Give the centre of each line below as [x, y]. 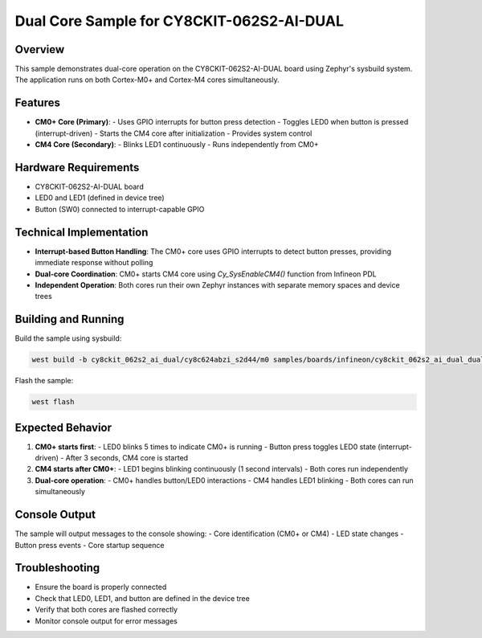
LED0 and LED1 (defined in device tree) [100, 198]
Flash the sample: [44, 381]
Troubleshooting [57, 568]
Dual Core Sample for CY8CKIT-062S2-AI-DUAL [180, 21]
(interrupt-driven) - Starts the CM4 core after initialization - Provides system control [174, 133]
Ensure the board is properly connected [101, 587]
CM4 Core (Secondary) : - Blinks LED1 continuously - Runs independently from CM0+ [177, 145]
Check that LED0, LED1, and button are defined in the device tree [143, 598]
